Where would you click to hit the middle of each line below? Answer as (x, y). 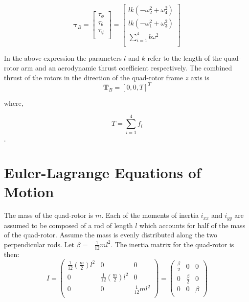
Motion (29, 192)
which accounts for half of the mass (192, 225)
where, (14, 103)
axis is (200, 77)
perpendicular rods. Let (39, 244)
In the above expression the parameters (63, 58)
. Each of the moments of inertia (150, 215)
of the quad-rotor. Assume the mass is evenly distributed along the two (111, 235)
